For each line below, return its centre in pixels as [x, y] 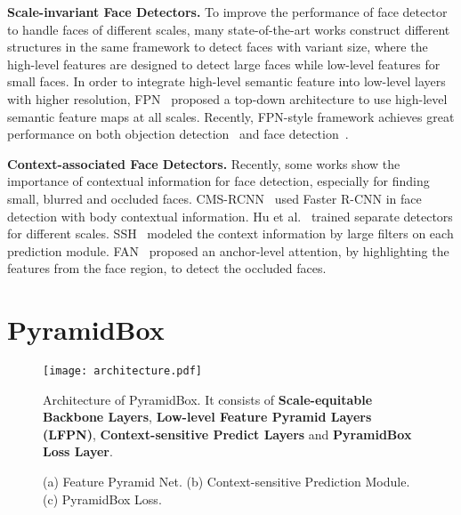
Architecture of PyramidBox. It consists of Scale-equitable [208, 399]
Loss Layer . [78, 451]
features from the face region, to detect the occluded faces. [167, 268]
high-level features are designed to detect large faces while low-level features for [224, 64]
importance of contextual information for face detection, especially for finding [218, 181]
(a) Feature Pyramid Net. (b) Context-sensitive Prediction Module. [226, 482]
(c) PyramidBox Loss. [102, 499]
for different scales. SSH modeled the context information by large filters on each [230, 233]
